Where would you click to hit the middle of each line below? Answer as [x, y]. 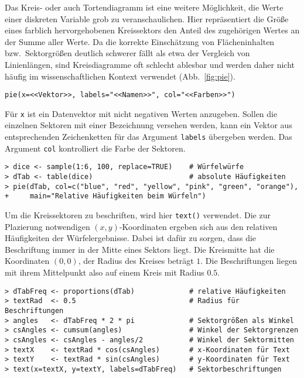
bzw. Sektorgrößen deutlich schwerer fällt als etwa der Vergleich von [127, 53]
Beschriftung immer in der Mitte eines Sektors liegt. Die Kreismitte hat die [140, 249]
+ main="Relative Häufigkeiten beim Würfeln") [105, 196]
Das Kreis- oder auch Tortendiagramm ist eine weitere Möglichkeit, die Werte [144, 7]
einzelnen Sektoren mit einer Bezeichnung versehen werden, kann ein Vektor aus [148, 125]
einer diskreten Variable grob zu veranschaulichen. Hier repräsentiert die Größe [147, 18]
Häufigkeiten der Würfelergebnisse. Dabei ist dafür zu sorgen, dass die [131, 238]
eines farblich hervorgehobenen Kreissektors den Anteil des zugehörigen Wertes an [152, 30]
